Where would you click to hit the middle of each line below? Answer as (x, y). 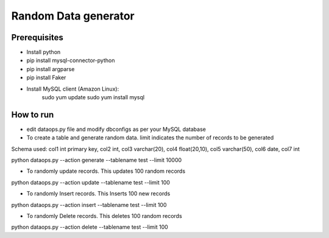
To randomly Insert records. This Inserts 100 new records (98, 194)
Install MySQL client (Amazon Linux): (73, 89)
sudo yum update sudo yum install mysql (93, 97)
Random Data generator (73, 16)
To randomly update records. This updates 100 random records (106, 171)
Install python (44, 52)
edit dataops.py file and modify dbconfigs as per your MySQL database (116, 129)
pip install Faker (46, 78)
